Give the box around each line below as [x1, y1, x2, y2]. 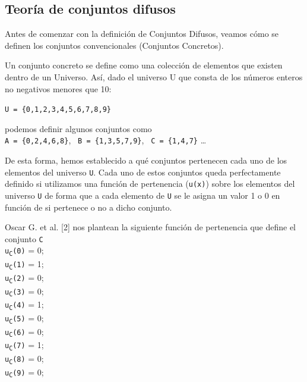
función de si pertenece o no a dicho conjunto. [5, 201, 172, 213]
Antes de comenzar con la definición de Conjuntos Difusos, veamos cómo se [5, 27, 279, 40]
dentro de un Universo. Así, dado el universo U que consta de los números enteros [5, 70, 303, 83]
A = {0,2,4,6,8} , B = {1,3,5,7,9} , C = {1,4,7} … [5, 134, 207, 146]
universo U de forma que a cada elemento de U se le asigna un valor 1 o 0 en [5, 189, 280, 201]
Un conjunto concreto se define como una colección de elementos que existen [5, 59, 283, 71]
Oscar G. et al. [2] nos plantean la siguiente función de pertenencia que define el [5, 221, 296, 233]
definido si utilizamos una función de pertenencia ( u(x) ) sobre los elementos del [5, 177, 295, 190]
